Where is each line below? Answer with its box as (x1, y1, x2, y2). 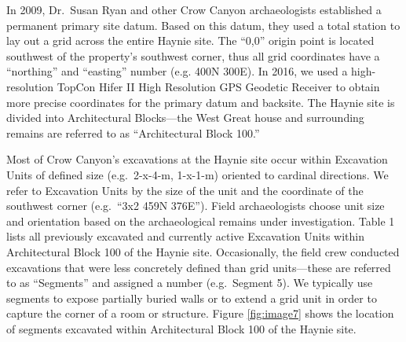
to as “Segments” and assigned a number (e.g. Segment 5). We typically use (6, 274, 373, 291)
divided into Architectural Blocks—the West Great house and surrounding (6, 109, 364, 126)
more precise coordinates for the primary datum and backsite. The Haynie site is (6, 94, 395, 110)
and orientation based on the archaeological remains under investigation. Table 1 (6, 212, 395, 229)
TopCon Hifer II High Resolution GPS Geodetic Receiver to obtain (57, 78, 380, 94)
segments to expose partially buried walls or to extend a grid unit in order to (6, 289, 377, 306)
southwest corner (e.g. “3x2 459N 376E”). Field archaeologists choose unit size (6, 197, 385, 214)
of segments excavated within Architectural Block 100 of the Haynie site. (6, 320, 357, 336)
